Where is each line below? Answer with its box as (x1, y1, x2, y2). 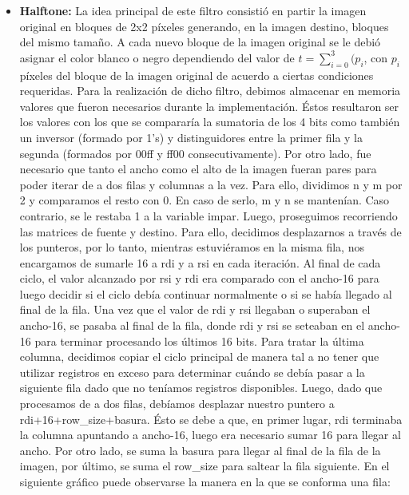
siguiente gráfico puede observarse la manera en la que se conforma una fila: (19, 473, 391, 490)
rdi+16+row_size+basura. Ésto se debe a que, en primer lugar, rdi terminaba (19, 410, 403, 427)
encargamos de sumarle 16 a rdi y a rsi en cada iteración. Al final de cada (19, 254, 381, 271)
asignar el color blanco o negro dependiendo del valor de (19, 49, 295, 65)
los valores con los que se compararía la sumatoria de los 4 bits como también (19, 113, 400, 130)
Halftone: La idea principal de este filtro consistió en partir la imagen (19, 2, 367, 18)
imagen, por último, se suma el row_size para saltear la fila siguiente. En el (19, 457, 390, 474)
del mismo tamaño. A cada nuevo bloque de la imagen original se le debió (19, 34, 381, 50)
